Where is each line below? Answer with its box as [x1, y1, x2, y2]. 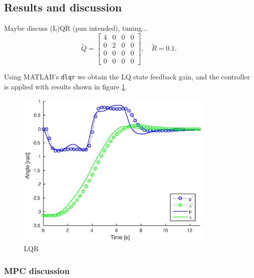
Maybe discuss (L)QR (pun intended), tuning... [4, 23, 148, 33]
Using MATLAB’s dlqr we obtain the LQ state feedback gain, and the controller [4, 71, 250, 81]
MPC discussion [4, 264, 70, 277]
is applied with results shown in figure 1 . [4, 81, 127, 91]
